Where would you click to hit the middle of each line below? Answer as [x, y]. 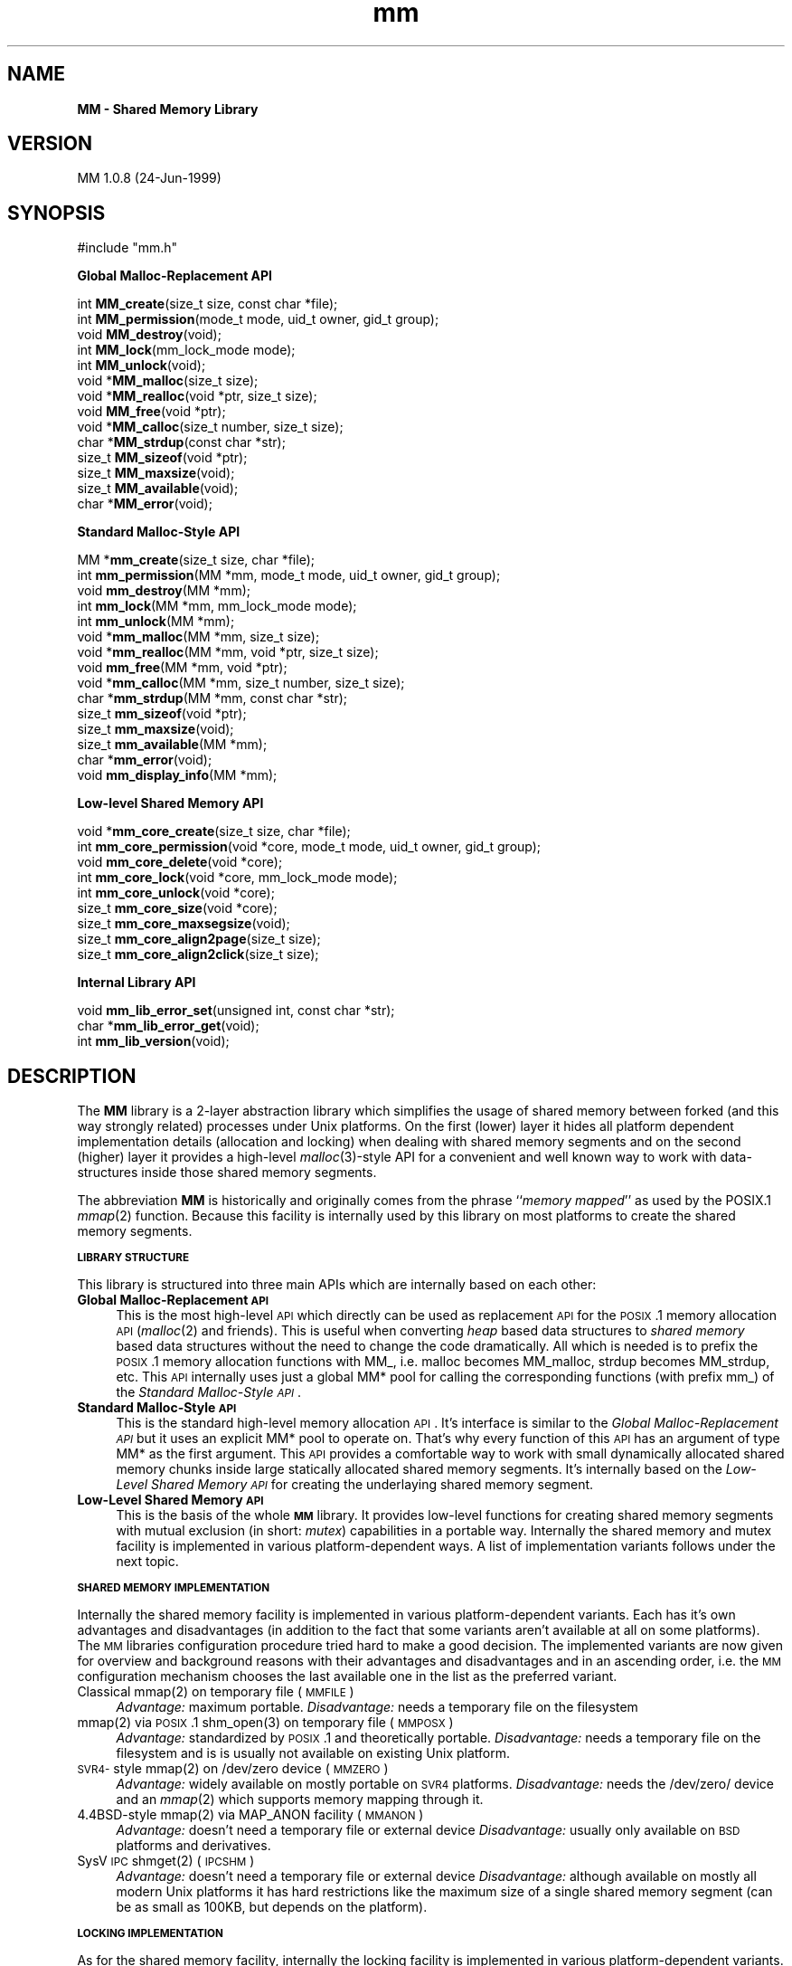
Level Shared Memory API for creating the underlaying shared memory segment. [355, 1485]
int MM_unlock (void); [141, 366]
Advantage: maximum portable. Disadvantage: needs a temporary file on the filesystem [377, 1707]
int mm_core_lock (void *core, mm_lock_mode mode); [237, 878]
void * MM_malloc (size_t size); [168, 381]
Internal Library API [137, 983]
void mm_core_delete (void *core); [180, 862]
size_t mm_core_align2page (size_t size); [199, 939]
